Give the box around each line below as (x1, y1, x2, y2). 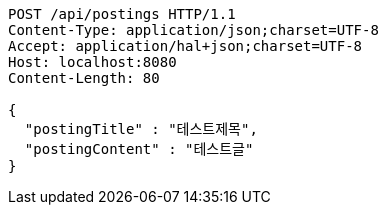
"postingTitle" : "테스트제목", (24, 121, 258, 137)
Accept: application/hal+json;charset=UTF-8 (8, 38, 363, 54)
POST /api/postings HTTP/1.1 (8, 6, 236, 22)
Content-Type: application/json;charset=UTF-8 (8, 22, 379, 38)
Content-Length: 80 (8, 70, 160, 86)
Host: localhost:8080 (8, 54, 177, 70)
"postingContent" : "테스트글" (24, 141, 254, 157)
